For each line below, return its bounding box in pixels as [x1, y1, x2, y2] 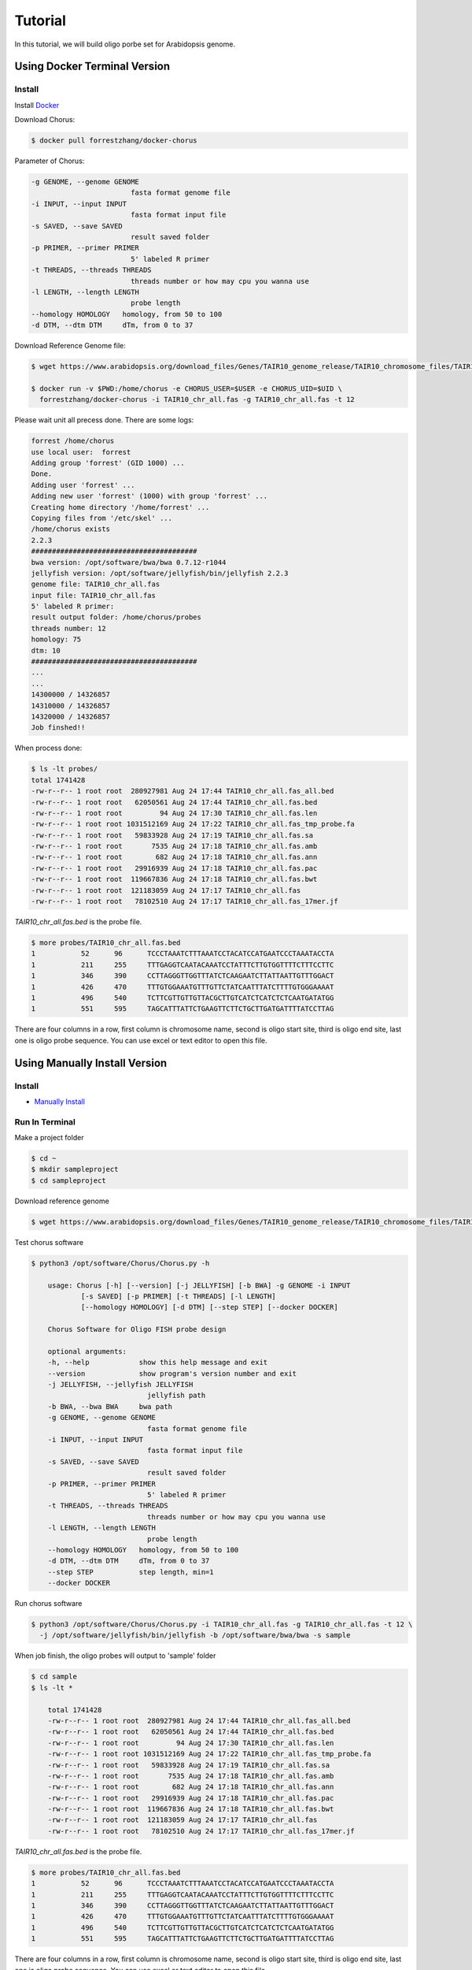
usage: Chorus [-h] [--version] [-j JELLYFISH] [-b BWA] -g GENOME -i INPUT [47, 1280, 351, 1290]
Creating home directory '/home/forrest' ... [31, 503, 210, 511]
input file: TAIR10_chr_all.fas [31, 591, 157, 600]
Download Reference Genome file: [14, 341, 126, 351]
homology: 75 [31, 635, 82, 644]
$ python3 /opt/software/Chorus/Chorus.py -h [31, 1258, 210, 1268]
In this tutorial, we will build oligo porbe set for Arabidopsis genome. [14, 39, 236, 49]
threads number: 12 [31, 623, 106, 633]
